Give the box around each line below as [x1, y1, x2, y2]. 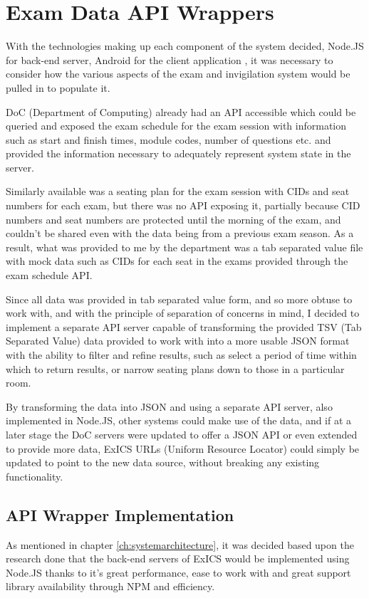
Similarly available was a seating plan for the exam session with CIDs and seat [6, 184, 350, 199]
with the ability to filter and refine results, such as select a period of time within [6, 347, 357, 362]
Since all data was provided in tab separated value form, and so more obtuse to [6, 291, 353, 306]
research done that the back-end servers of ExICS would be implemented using [6, 551, 350, 566]
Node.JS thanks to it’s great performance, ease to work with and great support [6, 565, 351, 579]
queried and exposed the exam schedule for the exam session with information [6, 118, 347, 133]
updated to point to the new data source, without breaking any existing [6, 455, 320, 470]
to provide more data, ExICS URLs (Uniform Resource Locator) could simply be [6, 441, 360, 456]
